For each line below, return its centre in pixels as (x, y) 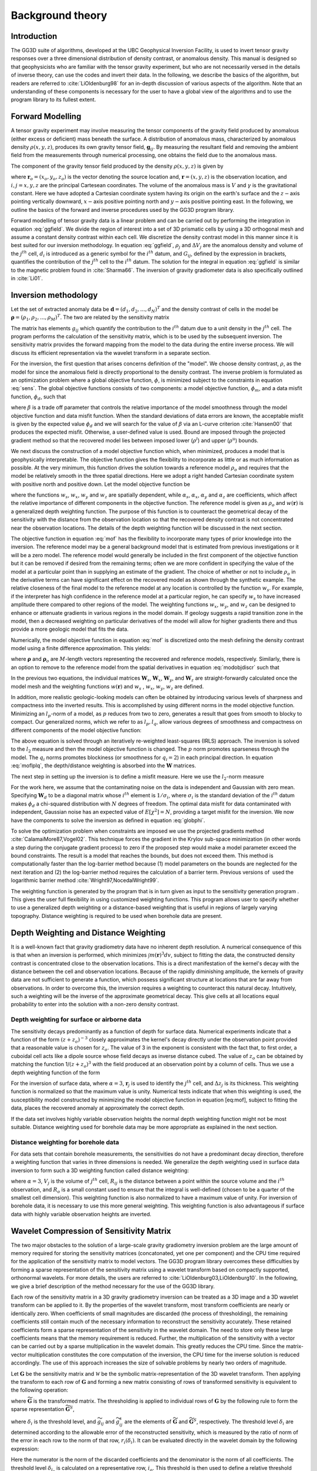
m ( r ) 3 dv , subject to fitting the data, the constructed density (222, 955)
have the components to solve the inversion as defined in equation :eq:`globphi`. (108, 820)
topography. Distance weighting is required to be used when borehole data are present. (117, 916)
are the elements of (148, 1422)
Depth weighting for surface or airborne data (76, 1020)
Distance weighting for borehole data (65, 1142)
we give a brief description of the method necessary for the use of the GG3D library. (113, 1286)
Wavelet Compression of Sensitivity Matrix (91, 1231)
